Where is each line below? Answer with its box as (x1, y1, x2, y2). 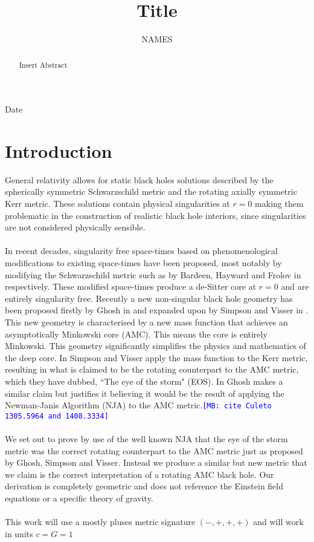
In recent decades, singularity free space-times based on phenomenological (5, 244, 278, 257)
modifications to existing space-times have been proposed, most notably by (5, 256, 282, 269)
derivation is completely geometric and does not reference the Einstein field (5, 480, 284, 492)
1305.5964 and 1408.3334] (5, 411, 109, 420)
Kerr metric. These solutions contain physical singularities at (5, 197, 230, 210)
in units (5, 527, 33, 540)
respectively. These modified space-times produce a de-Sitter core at (5, 280, 257, 293)
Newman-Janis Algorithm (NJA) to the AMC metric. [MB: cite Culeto (5, 399, 272, 411)
